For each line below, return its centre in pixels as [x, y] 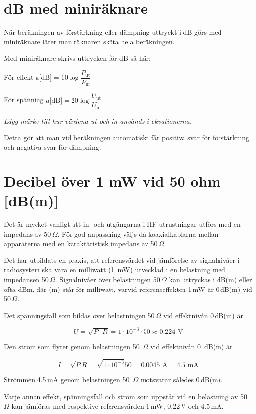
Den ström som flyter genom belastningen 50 [72, 347]
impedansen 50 [26, 279]
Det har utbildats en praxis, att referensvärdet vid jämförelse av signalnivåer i [122, 260]
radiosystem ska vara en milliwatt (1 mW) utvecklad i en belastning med [115, 269]
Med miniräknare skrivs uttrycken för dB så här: [77, 58]
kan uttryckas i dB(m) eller [210, 279]
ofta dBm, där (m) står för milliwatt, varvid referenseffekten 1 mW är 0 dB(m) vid [128, 289]
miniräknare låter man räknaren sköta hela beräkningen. [89, 41]
